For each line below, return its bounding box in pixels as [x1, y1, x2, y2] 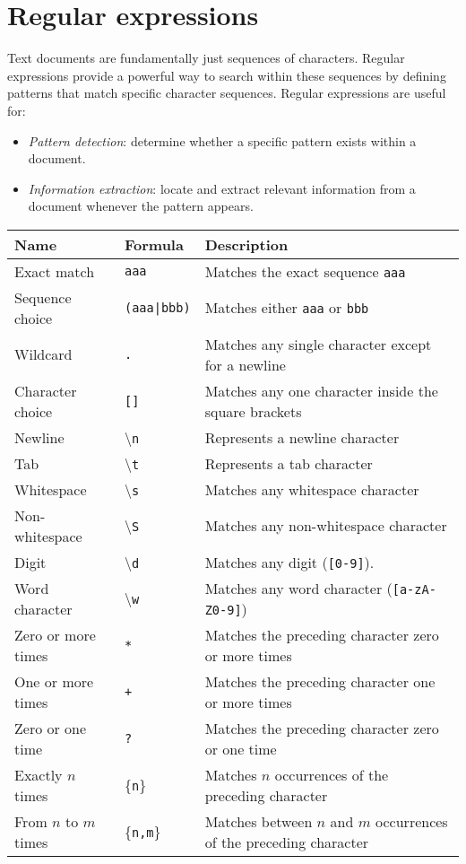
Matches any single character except [204, 333, 432, 354]
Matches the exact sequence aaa [204, 260, 406, 282]
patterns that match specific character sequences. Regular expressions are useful [7, 83, 446, 102]
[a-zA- [392, 581, 436, 597]
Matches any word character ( [204, 577, 393, 598]
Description [204, 233, 289, 255]
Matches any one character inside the [204, 380, 438, 401]
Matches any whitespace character [204, 478, 419, 500]
